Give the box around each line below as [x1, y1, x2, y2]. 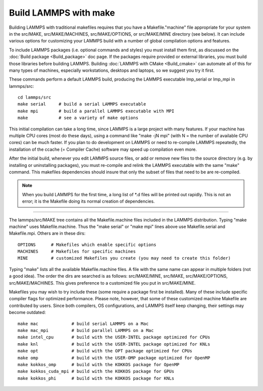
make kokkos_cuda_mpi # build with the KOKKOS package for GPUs [18, 369, 175, 374]
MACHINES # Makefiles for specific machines [18, 249, 136, 254]
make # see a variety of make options [18, 115, 139, 121]
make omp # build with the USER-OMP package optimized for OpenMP [18, 355, 210, 361]
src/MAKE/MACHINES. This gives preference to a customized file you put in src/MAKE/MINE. [9, 280, 196, 286]
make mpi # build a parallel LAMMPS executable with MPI [18, 108, 175, 114]
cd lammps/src [18, 95, 51, 100]
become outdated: [9, 309, 46, 315]
